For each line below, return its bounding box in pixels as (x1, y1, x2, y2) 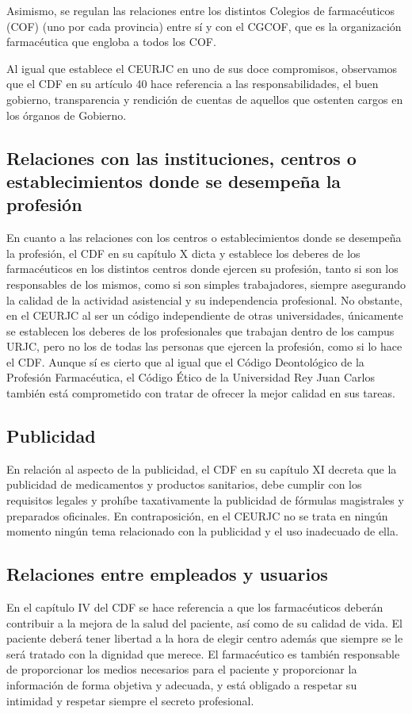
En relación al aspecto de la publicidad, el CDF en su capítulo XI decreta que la (6, 460, 397, 477)
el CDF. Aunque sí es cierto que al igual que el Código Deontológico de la (6, 353, 364, 370)
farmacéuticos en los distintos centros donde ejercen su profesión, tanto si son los (6, 260, 399, 277)
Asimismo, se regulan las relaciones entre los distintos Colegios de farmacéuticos (6, 2, 395, 18)
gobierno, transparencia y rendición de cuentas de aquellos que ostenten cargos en (6, 90, 403, 107)
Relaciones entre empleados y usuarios (6, 562, 328, 586)
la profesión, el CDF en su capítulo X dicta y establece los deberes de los (6, 244, 360, 261)
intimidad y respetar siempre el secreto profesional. (6, 692, 254, 708)
